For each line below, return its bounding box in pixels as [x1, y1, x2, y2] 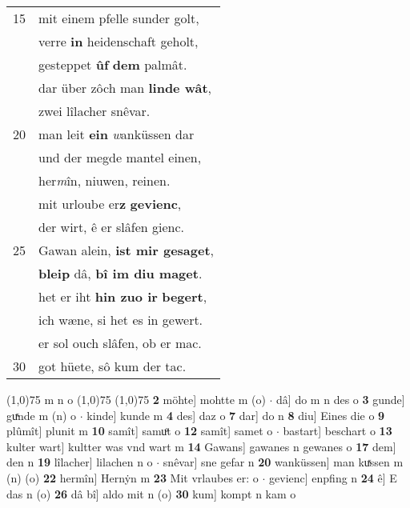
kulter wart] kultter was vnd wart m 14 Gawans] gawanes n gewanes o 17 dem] [6, 438, 396, 454]
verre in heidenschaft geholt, [38, 32, 199, 50]
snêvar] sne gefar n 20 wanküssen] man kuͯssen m [163, 454, 404, 470]
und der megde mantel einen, [38, 148, 202, 166]
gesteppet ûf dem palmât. [38, 55, 187, 74]
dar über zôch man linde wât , [38, 78, 212, 97]
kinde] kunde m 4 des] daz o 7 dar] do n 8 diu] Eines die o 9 [86, 406, 385, 423]
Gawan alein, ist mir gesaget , [38, 241, 215, 259]
